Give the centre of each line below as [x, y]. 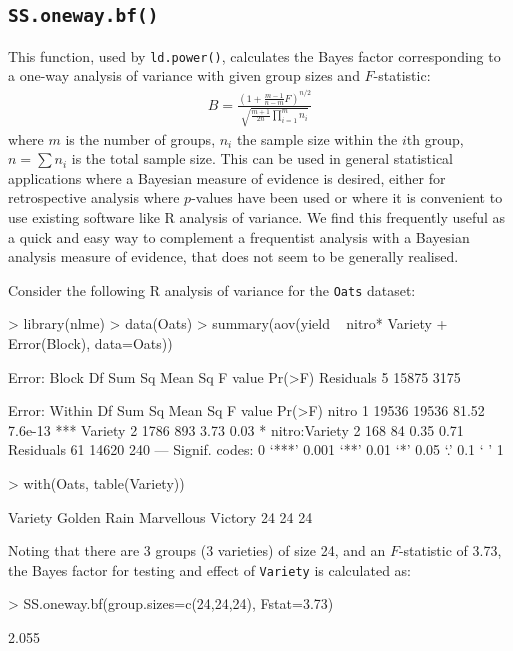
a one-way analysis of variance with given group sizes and [184, 75]
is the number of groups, [140, 138]
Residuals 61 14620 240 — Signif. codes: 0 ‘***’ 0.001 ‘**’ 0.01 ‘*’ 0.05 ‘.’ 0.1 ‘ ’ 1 [256, 449]
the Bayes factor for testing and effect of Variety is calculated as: [209, 569]
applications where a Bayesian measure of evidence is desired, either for [227, 177]
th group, [435, 138]
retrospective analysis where [94, 197]
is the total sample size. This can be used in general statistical [262, 158]
